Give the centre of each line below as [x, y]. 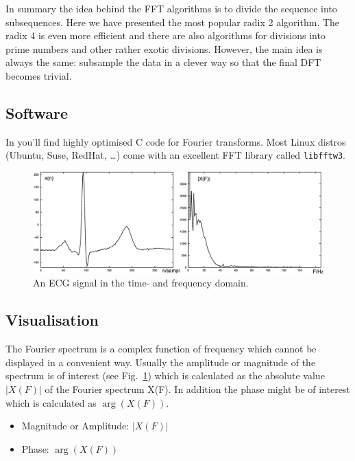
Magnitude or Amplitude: [75, 426]
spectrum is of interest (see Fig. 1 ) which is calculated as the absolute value [165, 375]
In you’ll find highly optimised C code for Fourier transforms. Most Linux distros [176, 141]
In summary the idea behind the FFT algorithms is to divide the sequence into [171, 8]
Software [37, 112]
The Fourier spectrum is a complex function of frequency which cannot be [161, 349]
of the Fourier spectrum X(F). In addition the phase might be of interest [197, 389]
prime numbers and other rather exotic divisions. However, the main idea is [164, 48]
